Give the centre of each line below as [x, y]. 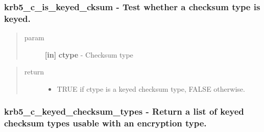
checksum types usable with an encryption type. [105, 123]
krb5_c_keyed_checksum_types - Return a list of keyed [124, 111]
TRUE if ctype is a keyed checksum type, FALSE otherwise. [151, 88]
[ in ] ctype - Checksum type [89, 54]
